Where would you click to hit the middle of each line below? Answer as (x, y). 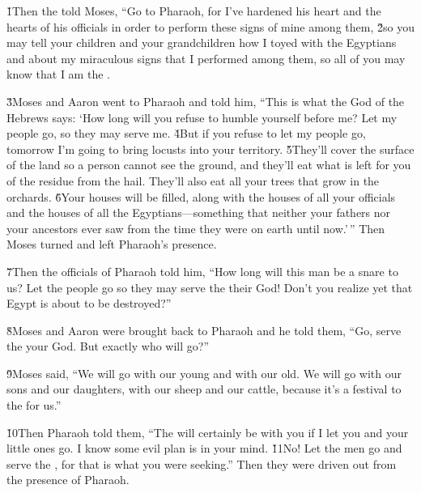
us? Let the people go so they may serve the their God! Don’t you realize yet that (210, 287)
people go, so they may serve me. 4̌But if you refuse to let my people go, (186, 133)
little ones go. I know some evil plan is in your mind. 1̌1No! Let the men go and (204, 448)
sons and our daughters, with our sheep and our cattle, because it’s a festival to (204, 389)
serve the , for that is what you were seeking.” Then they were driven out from (202, 463)
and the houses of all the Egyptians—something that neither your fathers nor (199, 212)
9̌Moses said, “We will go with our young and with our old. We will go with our (204, 373)
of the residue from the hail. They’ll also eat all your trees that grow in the (193, 180)
